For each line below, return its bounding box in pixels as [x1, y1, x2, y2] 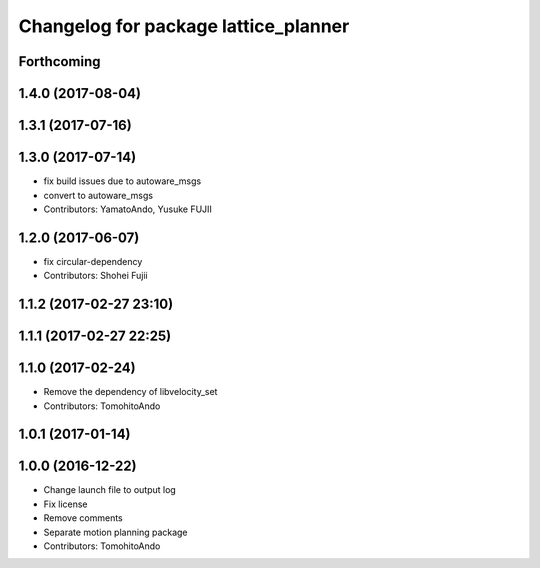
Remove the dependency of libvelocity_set [43, 386, 218, 398]
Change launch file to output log [43, 484, 177, 496]
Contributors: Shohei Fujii [43, 270, 149, 282]
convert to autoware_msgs [43, 189, 154, 201]
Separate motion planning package [43, 526, 189, 538]
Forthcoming [18, 53, 101, 70]
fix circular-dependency [43, 255, 143, 267]
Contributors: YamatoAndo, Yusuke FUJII [43, 203, 212, 215]
